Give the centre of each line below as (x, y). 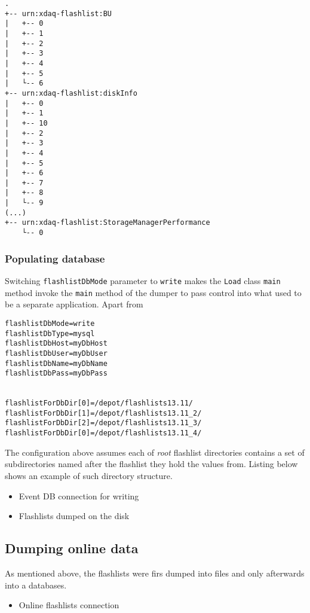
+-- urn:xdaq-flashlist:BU (58, 13)
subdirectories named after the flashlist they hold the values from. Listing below (151, 464)
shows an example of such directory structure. (89, 475)
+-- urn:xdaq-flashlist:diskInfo (71, 93)
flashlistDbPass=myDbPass (56, 373)
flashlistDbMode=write (50, 323)
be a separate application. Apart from (74, 304)
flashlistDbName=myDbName (56, 363)
